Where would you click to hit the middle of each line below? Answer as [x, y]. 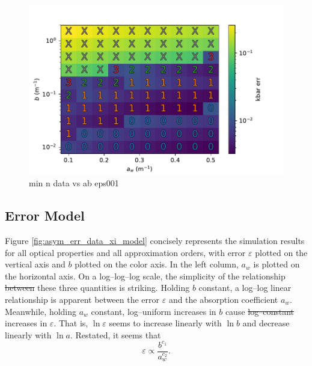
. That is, [71, 323]
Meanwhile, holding [41, 311]
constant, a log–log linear [245, 288]
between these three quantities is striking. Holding [97, 288]
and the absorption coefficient [223, 300]
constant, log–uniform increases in [154, 311]
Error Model [45, 215]
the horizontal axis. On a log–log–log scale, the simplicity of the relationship [145, 276]
